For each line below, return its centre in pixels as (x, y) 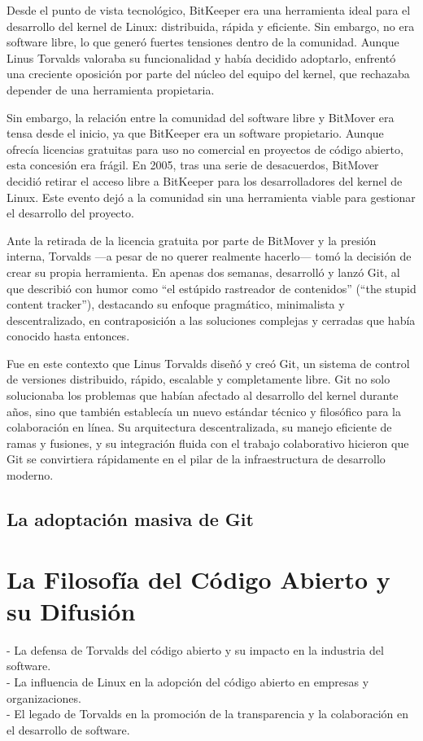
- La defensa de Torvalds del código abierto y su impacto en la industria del (195, 649)
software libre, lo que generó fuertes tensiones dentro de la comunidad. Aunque (203, 42)
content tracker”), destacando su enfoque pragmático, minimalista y (176, 304)
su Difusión (71, 610)
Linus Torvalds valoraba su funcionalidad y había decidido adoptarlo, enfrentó (201, 57)
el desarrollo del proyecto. (70, 213)
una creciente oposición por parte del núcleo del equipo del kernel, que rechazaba (208, 74)
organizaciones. (44, 697)
